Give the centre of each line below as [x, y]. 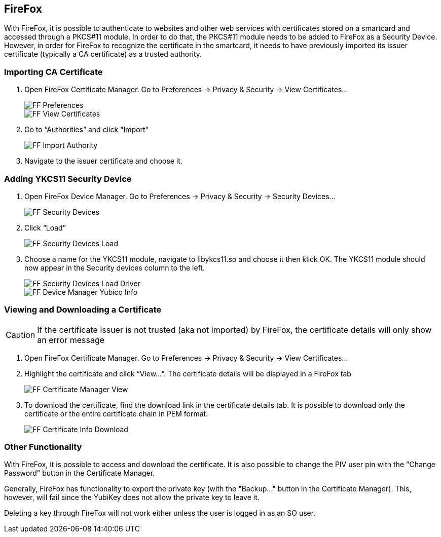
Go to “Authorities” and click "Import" [87, 130]
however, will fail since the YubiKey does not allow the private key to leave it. [132, 497]
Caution [21, 335]
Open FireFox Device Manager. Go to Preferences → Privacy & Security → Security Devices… [180, 196]
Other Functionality [43, 447]
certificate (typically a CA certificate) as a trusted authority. [103, 54]
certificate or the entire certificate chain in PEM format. [116, 413]
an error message [71, 340]
